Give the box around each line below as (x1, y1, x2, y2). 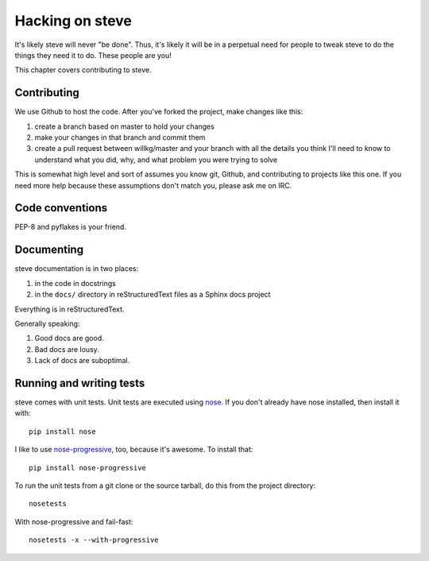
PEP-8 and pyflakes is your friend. (14, 222, 127, 232)
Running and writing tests (14, 376, 145, 389)
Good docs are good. (34, 334, 105, 343)
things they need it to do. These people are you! (14, 50, 172, 60)
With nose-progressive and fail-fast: (14, 517, 133, 526)
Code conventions (14, 201, 107, 215)
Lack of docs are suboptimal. (34, 356, 130, 366)
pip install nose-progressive (29, 463, 147, 472)
